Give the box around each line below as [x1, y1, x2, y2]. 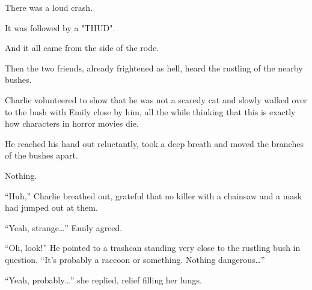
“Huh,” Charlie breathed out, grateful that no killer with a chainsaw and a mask [5, 189, 302, 202]
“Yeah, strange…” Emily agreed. [5, 221, 123, 234]
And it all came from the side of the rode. [5, 41, 159, 54]
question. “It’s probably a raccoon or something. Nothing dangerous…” [5, 253, 265, 265]
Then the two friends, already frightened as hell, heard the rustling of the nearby [5, 61, 303, 74]
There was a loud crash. [5, 1, 93, 13]
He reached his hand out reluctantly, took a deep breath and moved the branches [5, 137, 304, 150]
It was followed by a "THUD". [5, 21, 115, 34]
